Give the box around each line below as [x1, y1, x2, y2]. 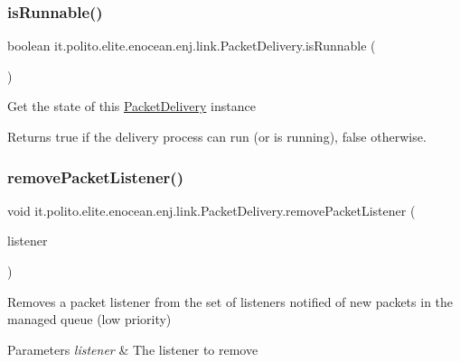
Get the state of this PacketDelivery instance [7, 97, 256, 116]
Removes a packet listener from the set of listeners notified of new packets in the [7, 292, 454, 311]
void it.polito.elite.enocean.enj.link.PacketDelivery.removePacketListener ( [7, 200, 416, 219]
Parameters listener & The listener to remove [7, 339, 258, 358]
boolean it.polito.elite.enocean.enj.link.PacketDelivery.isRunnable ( [7, 36, 376, 55]
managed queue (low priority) [7, 310, 172, 329]
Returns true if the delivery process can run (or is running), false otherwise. [7, 127, 427, 145]
